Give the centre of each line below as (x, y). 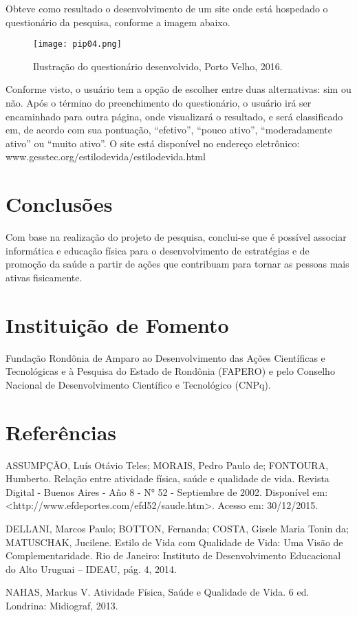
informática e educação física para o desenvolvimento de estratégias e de (158, 250)
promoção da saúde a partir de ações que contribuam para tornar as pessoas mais (177, 264)
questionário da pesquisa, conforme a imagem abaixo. (118, 22)
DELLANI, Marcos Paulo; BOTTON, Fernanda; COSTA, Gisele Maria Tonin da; (177, 528)
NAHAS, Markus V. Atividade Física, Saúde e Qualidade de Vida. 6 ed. (158, 592)
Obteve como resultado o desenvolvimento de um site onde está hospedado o (167, 8)
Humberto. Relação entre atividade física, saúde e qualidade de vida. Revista (167, 478)
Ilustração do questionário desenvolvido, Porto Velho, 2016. (158, 66)
